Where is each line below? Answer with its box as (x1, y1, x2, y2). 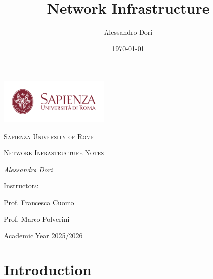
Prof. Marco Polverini (4, 213, 70, 224)
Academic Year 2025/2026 (4, 230, 83, 241)
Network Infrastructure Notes (4, 147, 104, 158)
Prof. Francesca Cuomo (4, 197, 74, 207)
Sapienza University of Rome (4, 131, 95, 141)
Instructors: (4, 180, 39, 191)
